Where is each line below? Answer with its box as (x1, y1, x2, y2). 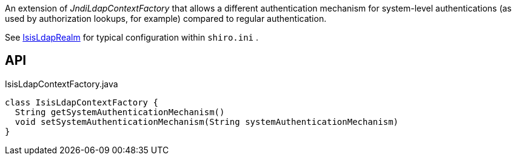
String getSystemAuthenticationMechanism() (15, 107, 225, 117)
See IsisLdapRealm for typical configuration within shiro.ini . (5, 32, 259, 42)
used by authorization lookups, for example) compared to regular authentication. (5, 13, 327, 24)
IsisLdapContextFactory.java (5, 78, 118, 89)
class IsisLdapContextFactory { (5, 97, 158, 107)
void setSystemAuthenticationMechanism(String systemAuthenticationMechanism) (15, 116, 399, 127)
